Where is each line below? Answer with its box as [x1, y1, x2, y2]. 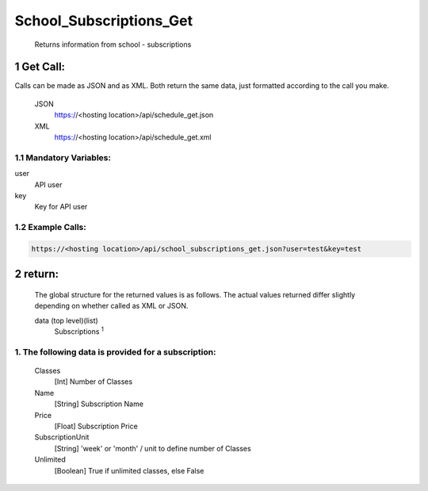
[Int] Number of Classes [54, 377, 133, 386]
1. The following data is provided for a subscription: [14, 346, 216, 357]
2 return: [14, 267, 59, 281]
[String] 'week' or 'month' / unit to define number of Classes [54, 443, 251, 453]
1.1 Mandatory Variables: [14, 152, 111, 163]
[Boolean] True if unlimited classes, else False [54, 466, 204, 475]
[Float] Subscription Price [54, 421, 138, 431]
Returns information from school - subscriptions [34, 40, 192, 49]
